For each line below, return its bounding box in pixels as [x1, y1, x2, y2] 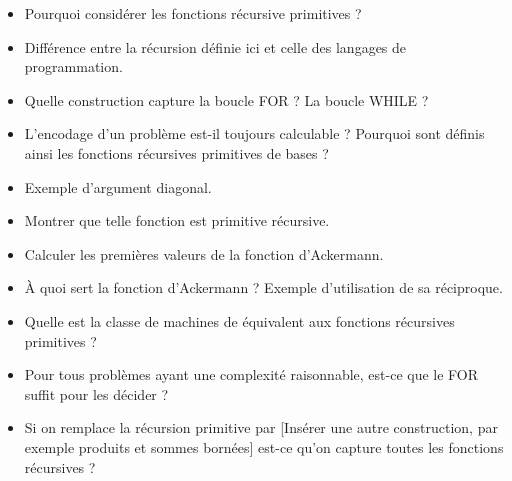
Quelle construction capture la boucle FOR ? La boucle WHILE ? [24, 89, 429, 110]
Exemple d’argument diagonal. [24, 176, 212, 197]
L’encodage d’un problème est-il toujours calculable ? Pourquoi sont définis [24, 123, 485, 144]
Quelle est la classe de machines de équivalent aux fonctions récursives [24, 310, 455, 331]
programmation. [24, 56, 123, 77]
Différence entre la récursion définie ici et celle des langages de [24, 36, 407, 57]
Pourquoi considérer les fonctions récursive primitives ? [24, 3, 362, 23]
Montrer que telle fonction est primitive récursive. [24, 210, 330, 231]
